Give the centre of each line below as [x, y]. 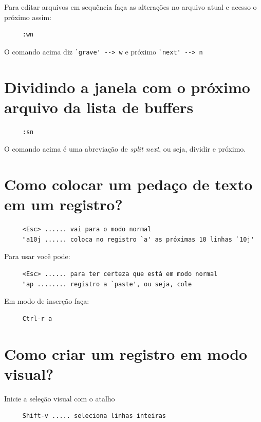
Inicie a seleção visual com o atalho [60, 398]
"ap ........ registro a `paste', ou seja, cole [107, 284]
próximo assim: [28, 17]
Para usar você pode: [37, 256]
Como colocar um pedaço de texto [128, 184]
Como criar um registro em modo [126, 353]
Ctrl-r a [37, 318]
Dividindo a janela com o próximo [127, 87]
